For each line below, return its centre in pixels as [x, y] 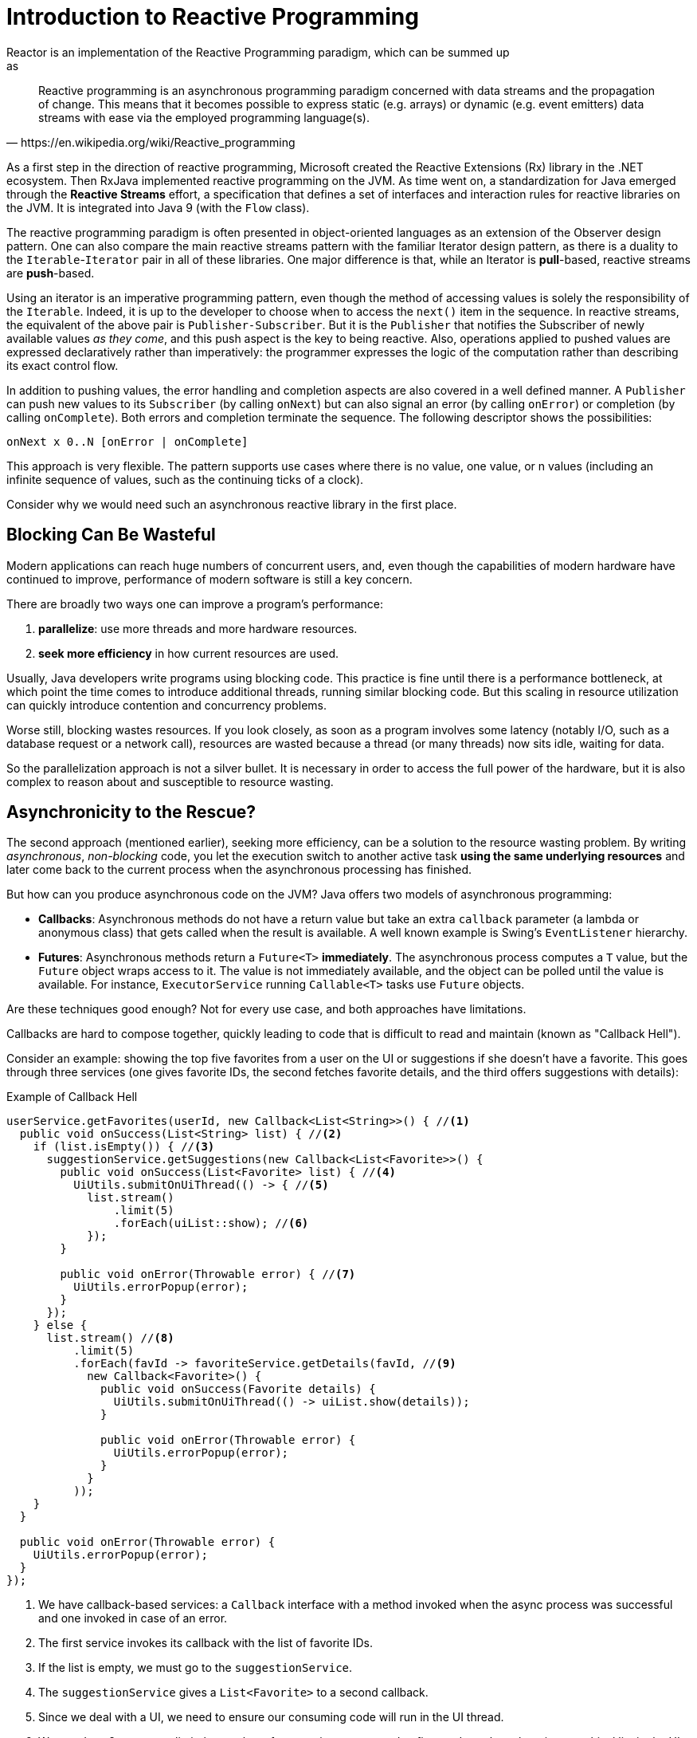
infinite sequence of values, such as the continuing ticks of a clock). [185, 479]
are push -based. [51, 273]
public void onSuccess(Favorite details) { [238, 1389]
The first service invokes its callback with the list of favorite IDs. [206, 1643]
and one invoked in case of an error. [133, 1618]
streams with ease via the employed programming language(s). [204, 117]
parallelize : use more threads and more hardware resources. [198, 628]
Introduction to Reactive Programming [213, 17]
